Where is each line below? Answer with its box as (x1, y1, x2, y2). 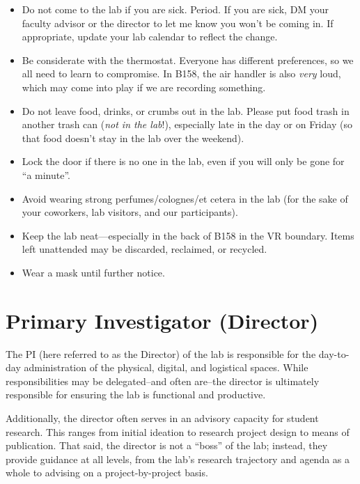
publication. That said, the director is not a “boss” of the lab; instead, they (6, 438, 328, 453)
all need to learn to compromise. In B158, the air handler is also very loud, (22, 66, 341, 81)
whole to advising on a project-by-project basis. (6, 465, 208, 480)
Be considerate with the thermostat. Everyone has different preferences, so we (22, 52, 354, 67)
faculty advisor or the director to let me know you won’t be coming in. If (22, 15, 334, 30)
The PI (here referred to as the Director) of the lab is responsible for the (6, 346, 316, 361)
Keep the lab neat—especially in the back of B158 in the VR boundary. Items (22, 228, 354, 242)
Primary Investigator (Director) (6, 306, 319, 334)
